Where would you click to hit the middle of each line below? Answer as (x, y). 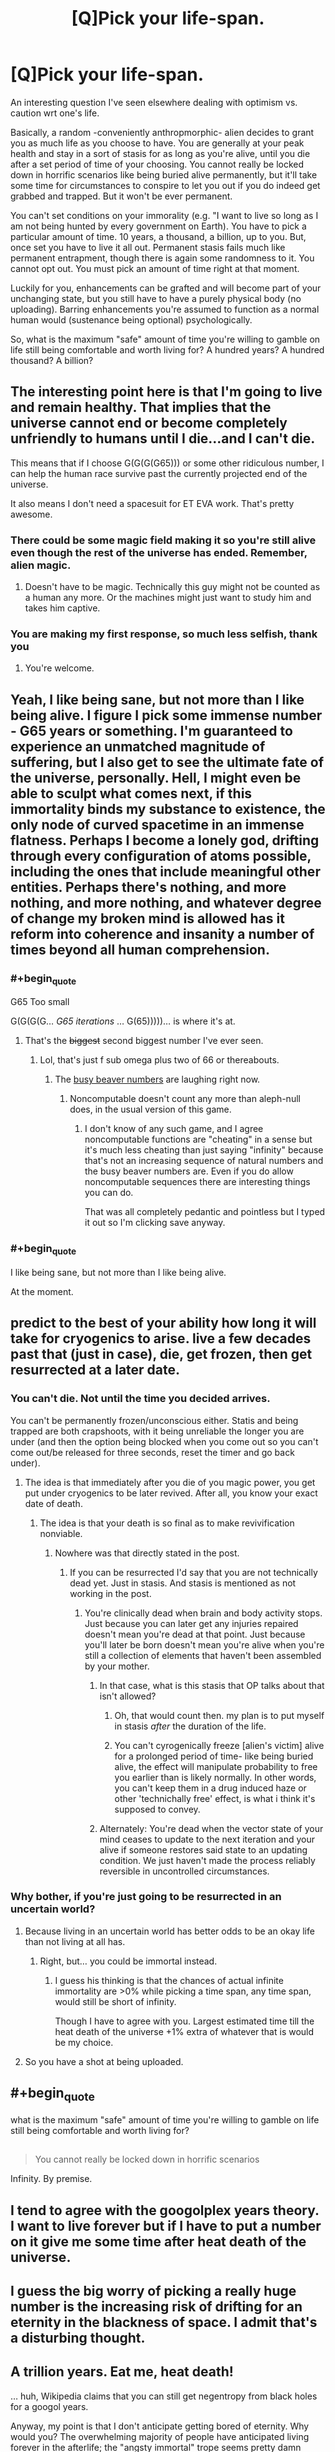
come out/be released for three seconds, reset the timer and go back (152, 1452)
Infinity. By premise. (51, 2179)
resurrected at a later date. (95, 1370)
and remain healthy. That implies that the (141, 407)
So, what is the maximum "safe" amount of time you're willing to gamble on (165, 339)
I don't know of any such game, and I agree (174, 1129)
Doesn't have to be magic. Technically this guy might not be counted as (172, 587)
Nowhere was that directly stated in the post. (147, 1553)
